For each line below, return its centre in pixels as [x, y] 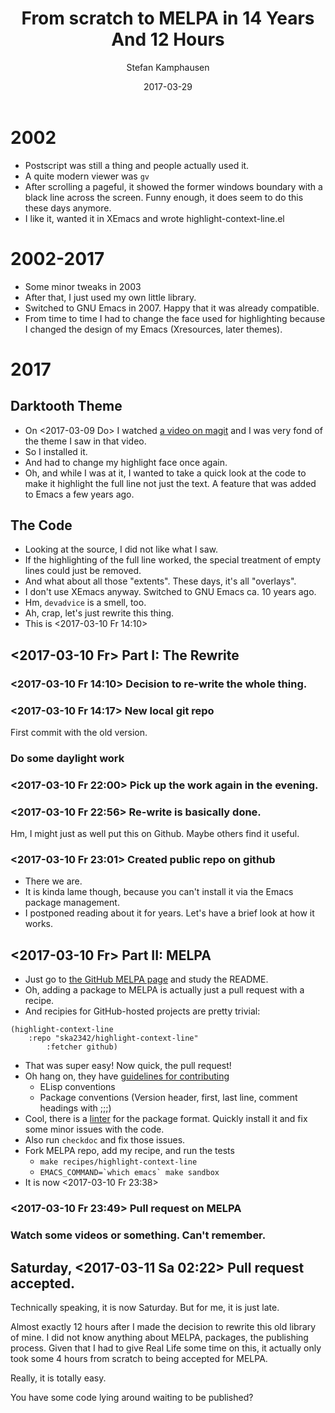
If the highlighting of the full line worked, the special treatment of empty [173, 560]
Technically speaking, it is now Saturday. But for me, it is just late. [145, 1307]
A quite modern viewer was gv [87, 176]
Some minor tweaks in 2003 [83, 286]
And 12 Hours [168, 39]
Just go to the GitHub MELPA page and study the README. [146, 979]
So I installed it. [56, 451]
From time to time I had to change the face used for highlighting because [175, 318]
